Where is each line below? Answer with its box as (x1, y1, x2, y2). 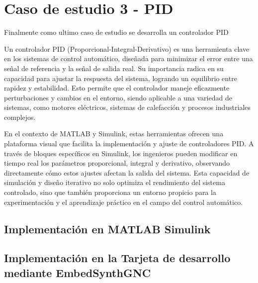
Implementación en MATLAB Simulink (4, 221, 211, 236)
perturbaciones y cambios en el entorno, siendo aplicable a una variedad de (4, 92, 232, 102)
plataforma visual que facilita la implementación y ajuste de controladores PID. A (4, 138, 254, 149)
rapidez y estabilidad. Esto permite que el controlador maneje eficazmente (4, 83, 230, 93)
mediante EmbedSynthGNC (4, 265, 151, 280)
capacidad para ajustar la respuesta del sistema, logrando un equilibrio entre (4, 73, 237, 83)
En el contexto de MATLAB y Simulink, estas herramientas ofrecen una (4, 128, 224, 139)
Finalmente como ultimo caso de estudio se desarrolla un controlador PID (4, 27, 229, 37)
